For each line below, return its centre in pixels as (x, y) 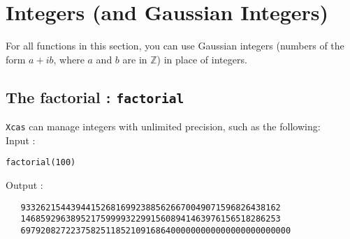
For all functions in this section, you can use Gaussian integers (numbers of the (175, 46)
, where (69, 59)
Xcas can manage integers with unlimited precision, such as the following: (163, 126)
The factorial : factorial (95, 97)
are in (135, 59)
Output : (24, 185)
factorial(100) (41, 163)
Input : (21, 140)
